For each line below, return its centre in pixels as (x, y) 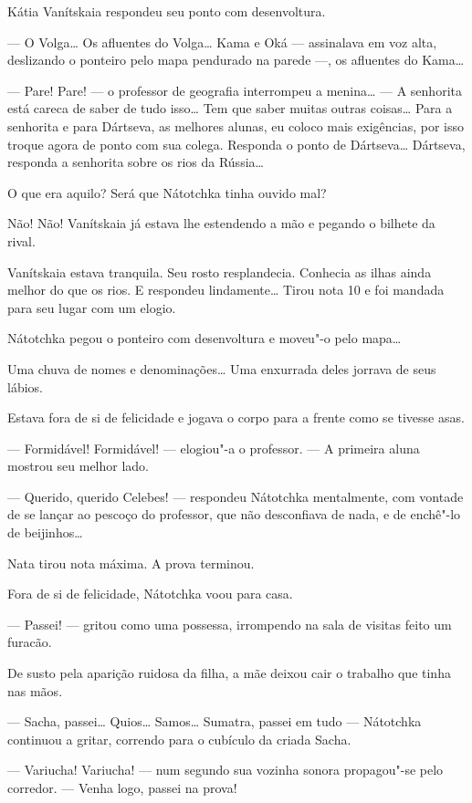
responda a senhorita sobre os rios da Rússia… (136, 162)
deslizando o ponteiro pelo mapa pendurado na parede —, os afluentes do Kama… (236, 60)
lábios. (25, 386)
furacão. (30, 642)
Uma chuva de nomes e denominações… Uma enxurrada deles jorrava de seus (222, 368)
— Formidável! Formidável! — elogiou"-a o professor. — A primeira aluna (214, 448)
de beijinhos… (45, 532)
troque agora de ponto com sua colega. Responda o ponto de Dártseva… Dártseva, (236, 144)
